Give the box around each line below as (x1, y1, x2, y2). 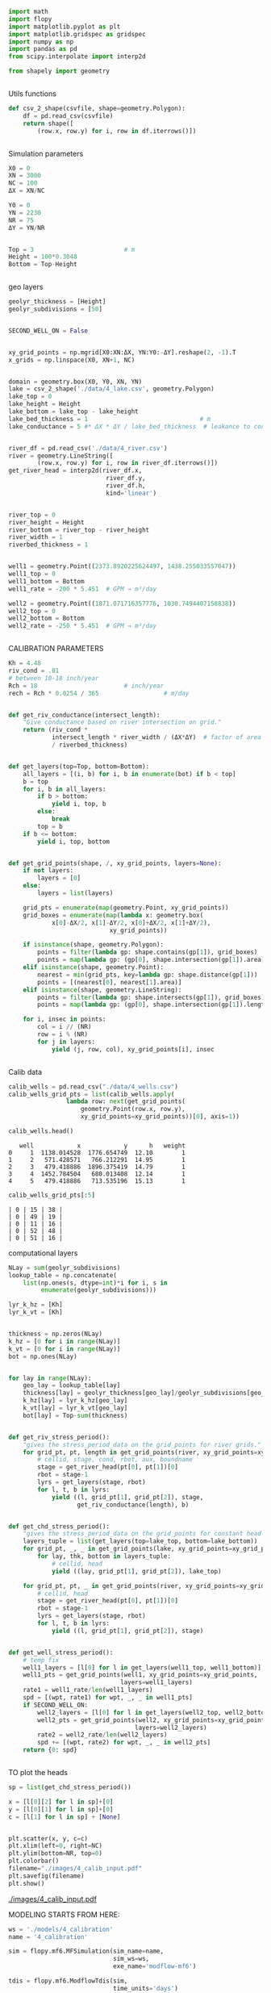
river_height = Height (8, 518, 85, 526)
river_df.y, (106, 474, 147, 483)
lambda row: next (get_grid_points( (65, 1097, 186, 1105)
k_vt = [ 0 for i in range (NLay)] (8, 1344, 121, 1353)
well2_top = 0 (8, 607, 56, 615)
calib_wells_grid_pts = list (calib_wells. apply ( (8, 1090, 175, 1098)
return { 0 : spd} (23, 1746, 78, 1754)
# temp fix (23, 1656, 60, 1664)
